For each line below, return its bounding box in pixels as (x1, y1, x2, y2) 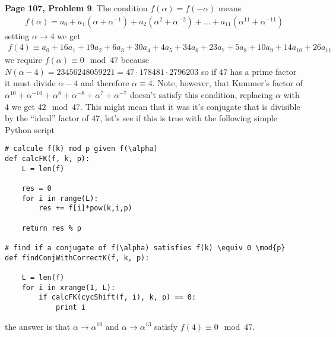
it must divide (5, 77, 56, 89)
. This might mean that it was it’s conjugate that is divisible (80, 100, 300, 112)
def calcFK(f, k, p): (5, 155, 90, 163)
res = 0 (21, 184, 52, 193)
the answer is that (5, 320, 71, 332)
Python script (5, 123, 55, 136)
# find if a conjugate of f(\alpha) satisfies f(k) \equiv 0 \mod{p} (5, 243, 286, 252)
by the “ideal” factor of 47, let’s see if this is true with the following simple (5, 112, 277, 124)
